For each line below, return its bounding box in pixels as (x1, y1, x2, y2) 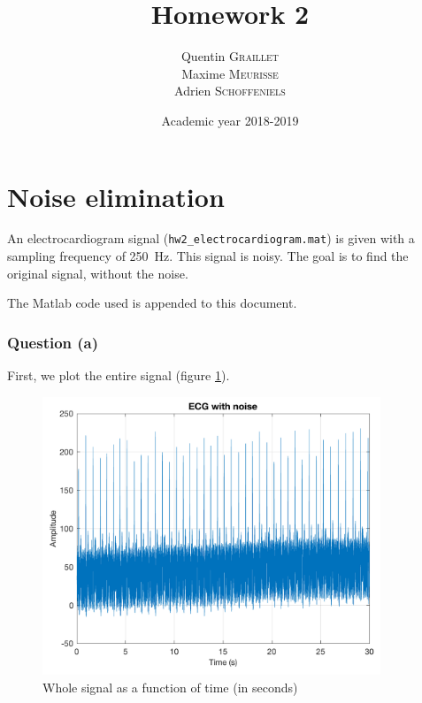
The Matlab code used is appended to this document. (7, 294, 297, 312)
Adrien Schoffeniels (174, 81, 286, 100)
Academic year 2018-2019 (161, 111, 299, 129)
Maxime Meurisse (181, 64, 279, 82)
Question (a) (7, 331, 99, 353)
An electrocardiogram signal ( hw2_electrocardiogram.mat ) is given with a (7, 229, 415, 248)
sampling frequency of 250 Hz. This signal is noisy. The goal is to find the (7, 247, 409, 265)
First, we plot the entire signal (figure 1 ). (7, 366, 230, 385)
